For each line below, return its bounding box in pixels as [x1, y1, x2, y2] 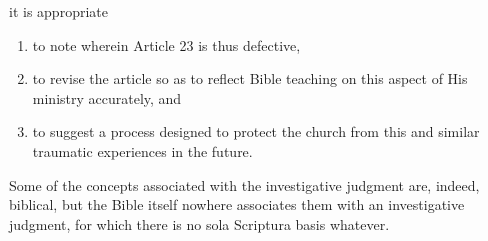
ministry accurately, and [32, 87, 182, 108]
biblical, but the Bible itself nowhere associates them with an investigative [9, 194, 465, 215]
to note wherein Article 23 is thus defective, [32, 34, 301, 55]
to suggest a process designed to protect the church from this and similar [32, 121, 480, 142]
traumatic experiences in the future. [32, 140, 253, 161]
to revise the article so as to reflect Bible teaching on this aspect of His [32, 68, 468, 89]
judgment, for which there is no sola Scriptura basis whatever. [9, 213, 390, 234]
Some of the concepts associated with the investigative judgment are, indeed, [9, 174, 480, 195]
